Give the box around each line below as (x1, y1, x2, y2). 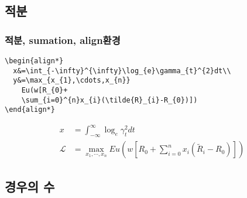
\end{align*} (5, 105, 55, 114)
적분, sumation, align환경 (5, 32, 121, 47)
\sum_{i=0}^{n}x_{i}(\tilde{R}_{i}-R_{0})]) (21, 95, 198, 104)
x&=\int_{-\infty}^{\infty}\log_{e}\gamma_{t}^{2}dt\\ (13, 66, 231, 75)
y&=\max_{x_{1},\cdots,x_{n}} (13, 76, 131, 85)
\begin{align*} (5, 57, 64, 65)
